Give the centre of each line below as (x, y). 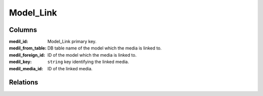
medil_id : (19, 42)
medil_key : (20, 62)
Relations (24, 82)
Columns (23, 30)
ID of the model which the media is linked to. (92, 55)
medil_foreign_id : (27, 55)
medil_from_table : (28, 48)
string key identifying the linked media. (88, 62)
